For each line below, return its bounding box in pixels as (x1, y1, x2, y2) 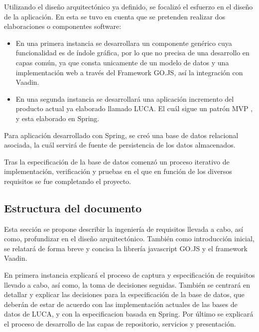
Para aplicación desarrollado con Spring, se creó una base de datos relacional (4, 130, 239, 140)
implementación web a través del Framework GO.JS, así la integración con (15, 67, 243, 77)
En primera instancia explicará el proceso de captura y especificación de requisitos (4, 270, 255, 280)
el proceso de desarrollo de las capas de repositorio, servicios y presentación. (4, 319, 236, 329)
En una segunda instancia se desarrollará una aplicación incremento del (15, 93, 234, 104)
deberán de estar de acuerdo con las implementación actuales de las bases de (4, 299, 238, 309)
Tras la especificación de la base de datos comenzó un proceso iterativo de (4, 156, 230, 166)
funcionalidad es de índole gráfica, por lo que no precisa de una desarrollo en (15, 47, 250, 58)
